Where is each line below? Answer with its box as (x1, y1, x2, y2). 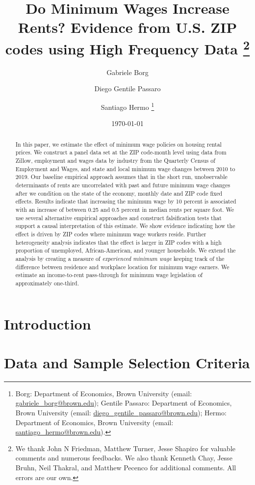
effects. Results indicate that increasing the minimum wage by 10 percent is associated (15, 197, 236, 205)
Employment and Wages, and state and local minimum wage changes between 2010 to (15, 164, 235, 173)
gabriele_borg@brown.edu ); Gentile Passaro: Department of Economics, (15, 398, 232, 408)
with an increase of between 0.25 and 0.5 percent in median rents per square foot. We (15, 205, 234, 213)
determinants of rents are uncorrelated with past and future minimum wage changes (15, 180, 230, 189)
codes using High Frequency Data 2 (5, 36, 250, 58)
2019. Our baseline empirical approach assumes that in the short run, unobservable (15, 173, 228, 181)
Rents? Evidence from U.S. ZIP (18, 17, 237, 37)
